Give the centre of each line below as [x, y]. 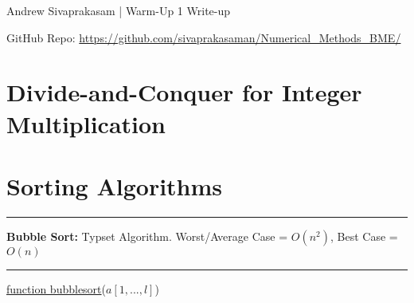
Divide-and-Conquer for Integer [184, 92]
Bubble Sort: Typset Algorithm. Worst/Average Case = [147, 236]
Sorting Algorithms [115, 185]
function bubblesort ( [56, 288]
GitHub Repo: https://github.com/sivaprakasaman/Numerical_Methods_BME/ [204, 37]
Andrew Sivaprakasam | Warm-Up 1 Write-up [119, 10]
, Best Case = [364, 236]
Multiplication [86, 123]
